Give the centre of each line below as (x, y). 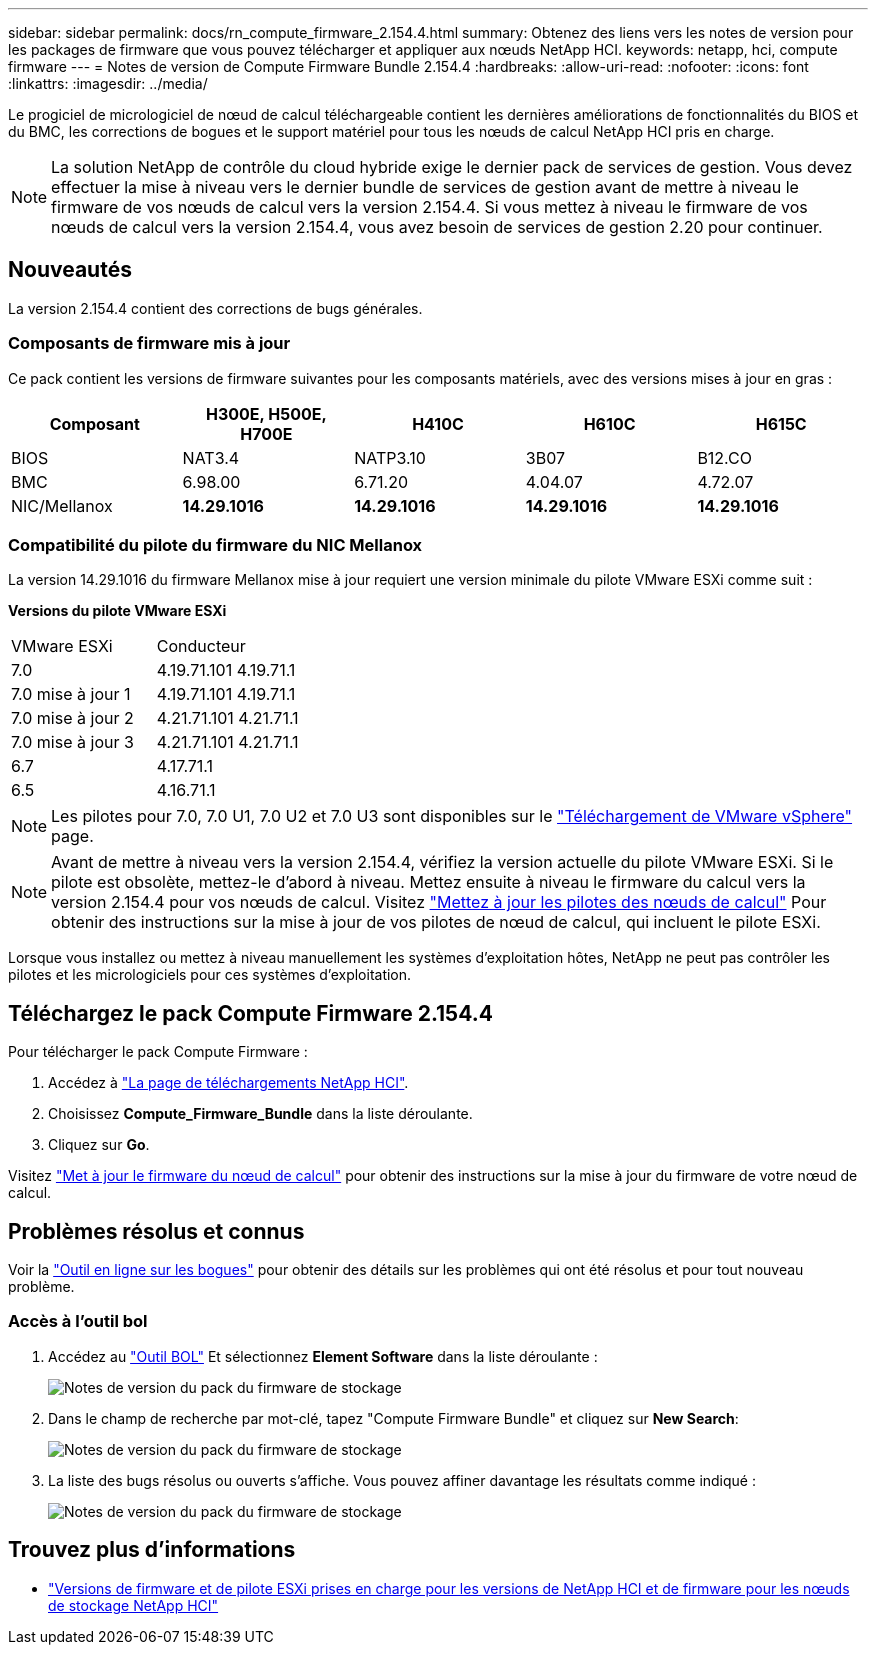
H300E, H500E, (266, 413)
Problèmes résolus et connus (156, 1231)
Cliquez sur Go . (99, 1145)
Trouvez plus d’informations (152, 1550)
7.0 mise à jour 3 (72, 742)
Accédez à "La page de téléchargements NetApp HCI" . (228, 1083)
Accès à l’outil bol (78, 1321)
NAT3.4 (211, 457)
